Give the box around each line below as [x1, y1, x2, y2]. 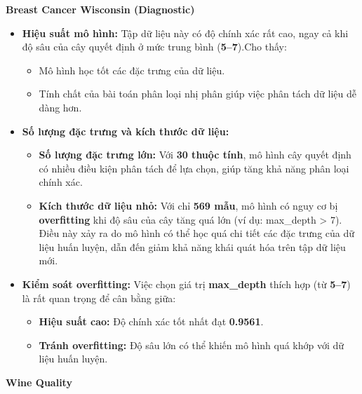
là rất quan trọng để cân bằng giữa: [22, 290, 176, 305]
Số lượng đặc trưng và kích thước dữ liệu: [22, 123, 229, 138]
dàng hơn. [39, 100, 82, 114]
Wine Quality [6, 374, 72, 389]
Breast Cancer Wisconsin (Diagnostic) [6, 2, 195, 16]
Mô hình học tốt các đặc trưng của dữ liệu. [39, 62, 225, 77]
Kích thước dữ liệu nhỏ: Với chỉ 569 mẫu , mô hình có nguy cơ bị [39, 198, 338, 212]
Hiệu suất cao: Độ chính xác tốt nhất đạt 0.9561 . [39, 314, 264, 329]
